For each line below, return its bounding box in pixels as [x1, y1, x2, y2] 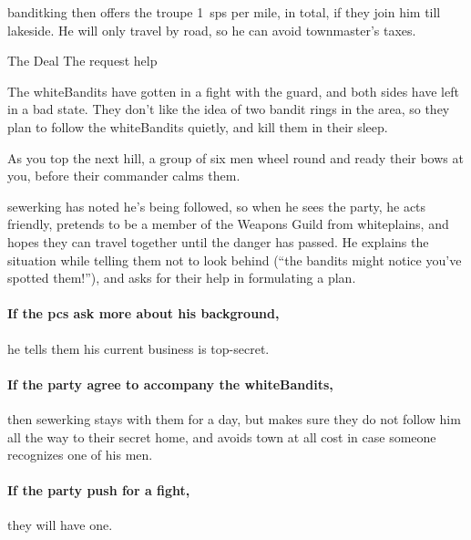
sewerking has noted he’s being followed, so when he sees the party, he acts [7, 196, 426, 215]
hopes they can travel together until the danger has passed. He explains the [7, 232, 429, 251]
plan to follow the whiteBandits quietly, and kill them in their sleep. [7, 117, 388, 136]
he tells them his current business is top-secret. [7, 338, 270, 358]
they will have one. [7, 515, 113, 535]
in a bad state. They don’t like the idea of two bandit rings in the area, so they [7, 99, 450, 119]
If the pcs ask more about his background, [7, 304, 280, 323]
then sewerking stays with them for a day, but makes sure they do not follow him [7, 409, 461, 428]
